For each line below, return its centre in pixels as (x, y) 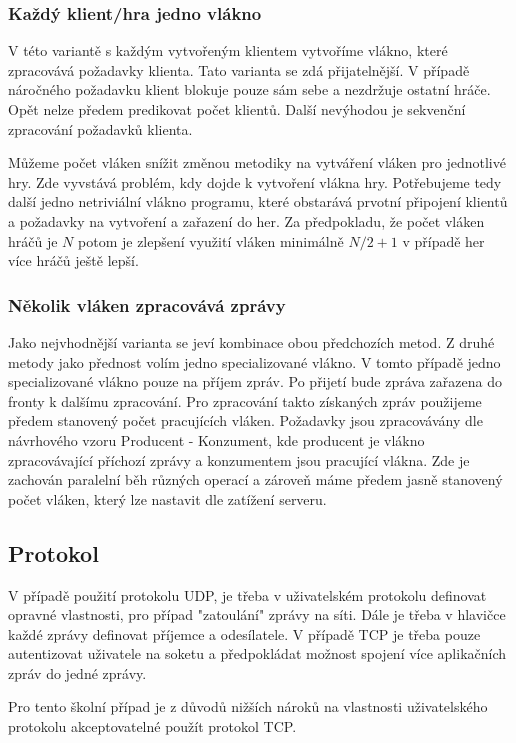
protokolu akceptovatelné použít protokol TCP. (152, 726)
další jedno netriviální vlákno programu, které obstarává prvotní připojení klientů (258, 201)
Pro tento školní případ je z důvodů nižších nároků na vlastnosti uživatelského (248, 706)
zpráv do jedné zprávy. (77, 672)
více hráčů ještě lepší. (73, 260)
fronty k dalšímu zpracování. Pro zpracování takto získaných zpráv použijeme (245, 400)
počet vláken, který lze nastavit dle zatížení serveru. (167, 498)
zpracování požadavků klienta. (100, 128)
